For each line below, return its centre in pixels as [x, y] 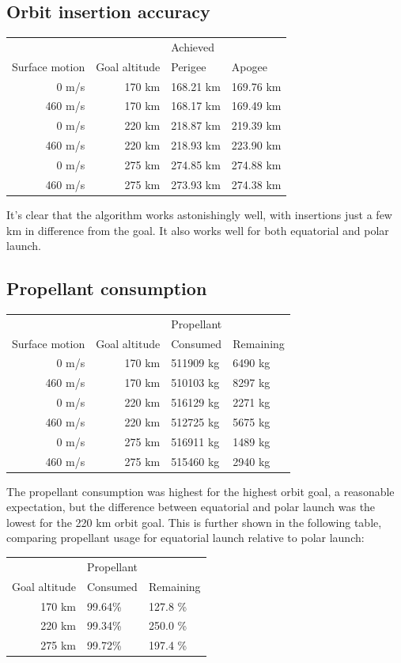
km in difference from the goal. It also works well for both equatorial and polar [198, 230]
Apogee [249, 66]
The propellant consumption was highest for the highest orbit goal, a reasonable [200, 491]
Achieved [193, 46]
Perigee [189, 66]
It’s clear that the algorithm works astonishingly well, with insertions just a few [199, 214]
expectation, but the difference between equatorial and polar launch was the [191, 507]
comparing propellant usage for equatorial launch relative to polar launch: [185, 538]
